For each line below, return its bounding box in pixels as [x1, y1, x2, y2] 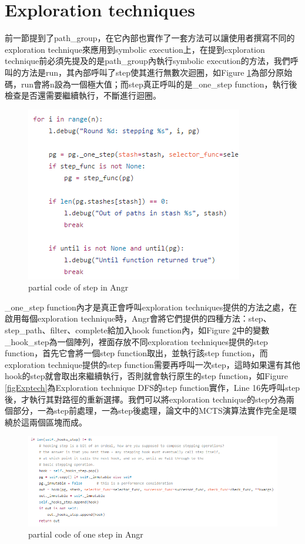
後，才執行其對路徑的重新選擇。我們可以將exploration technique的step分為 [5, 393, 286, 405]
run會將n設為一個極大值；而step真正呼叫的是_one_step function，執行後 [21, 77, 297, 90]
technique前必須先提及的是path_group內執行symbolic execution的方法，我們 [5, 55, 290, 67]
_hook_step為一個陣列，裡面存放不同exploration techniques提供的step [5, 335, 268, 347]
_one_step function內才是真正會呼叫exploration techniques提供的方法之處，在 [5, 300, 297, 313]
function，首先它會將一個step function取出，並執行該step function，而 [5, 347, 268, 359]
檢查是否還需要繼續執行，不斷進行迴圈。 [5, 89, 161, 102]
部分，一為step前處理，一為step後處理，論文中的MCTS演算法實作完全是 [12, 404, 289, 417]
